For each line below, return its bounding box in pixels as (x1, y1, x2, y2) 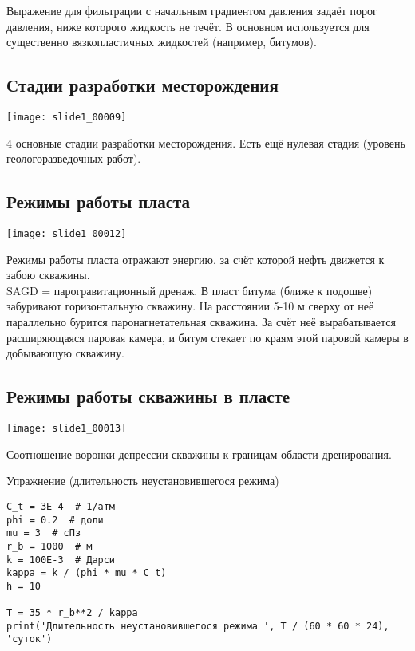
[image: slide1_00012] (6, 228, 127, 240)
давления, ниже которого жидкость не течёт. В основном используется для (6, 18, 370, 34)
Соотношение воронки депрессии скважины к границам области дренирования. (6, 445, 392, 462)
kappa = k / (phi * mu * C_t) (6, 567, 167, 579)
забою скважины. (6, 266, 90, 283)
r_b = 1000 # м (6, 540, 93, 552)
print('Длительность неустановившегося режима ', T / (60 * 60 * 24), (6, 620, 389, 632)
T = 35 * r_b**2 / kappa (6, 607, 138, 619)
